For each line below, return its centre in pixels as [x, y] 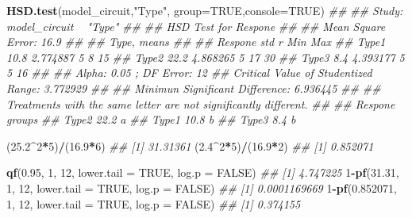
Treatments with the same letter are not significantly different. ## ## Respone [201, 103]
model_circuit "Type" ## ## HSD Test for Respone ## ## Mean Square [196, 26]
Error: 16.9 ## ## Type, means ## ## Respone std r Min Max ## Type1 [196, 42]
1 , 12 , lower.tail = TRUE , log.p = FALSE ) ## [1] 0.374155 [154, 203]
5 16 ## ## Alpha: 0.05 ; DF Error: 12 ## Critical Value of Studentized [189, 73]
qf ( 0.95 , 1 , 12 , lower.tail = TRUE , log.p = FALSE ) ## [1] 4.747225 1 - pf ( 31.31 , [203, 172]
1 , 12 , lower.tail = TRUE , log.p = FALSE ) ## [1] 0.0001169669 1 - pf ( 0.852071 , [202, 187]
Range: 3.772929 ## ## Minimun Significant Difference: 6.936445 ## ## [194, 88]
